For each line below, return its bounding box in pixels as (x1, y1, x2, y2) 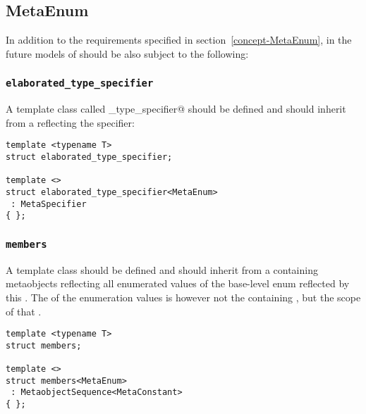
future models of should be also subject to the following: (6, 46, 249, 61)
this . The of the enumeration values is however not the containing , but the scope (6, 289, 361, 304)
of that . (6, 303, 42, 318)
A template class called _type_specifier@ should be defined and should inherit (6, 101, 346, 116)
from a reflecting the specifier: (6, 115, 135, 130)
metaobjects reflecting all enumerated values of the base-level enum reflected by (6, 276, 350, 291)
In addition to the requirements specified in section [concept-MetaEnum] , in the (6, 32, 352, 47)
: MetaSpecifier (11, 199, 87, 209)
